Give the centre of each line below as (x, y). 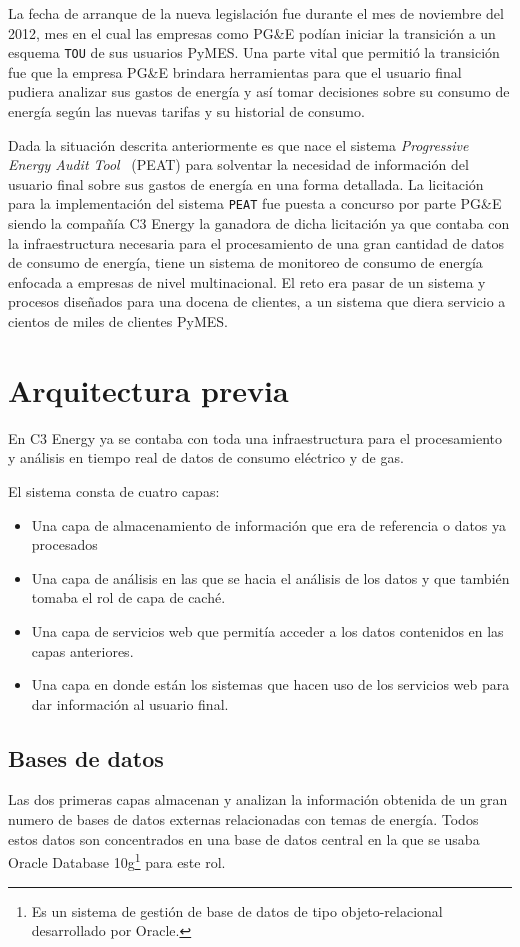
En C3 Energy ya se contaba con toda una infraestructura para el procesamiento (255, 437)
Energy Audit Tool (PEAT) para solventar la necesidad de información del (238, 164)
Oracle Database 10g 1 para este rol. (117, 860)
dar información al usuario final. (130, 703)
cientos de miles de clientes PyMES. (118, 321)
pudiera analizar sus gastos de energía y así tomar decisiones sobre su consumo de (259, 91)
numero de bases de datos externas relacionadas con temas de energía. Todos (243, 819)
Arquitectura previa (148, 389)
